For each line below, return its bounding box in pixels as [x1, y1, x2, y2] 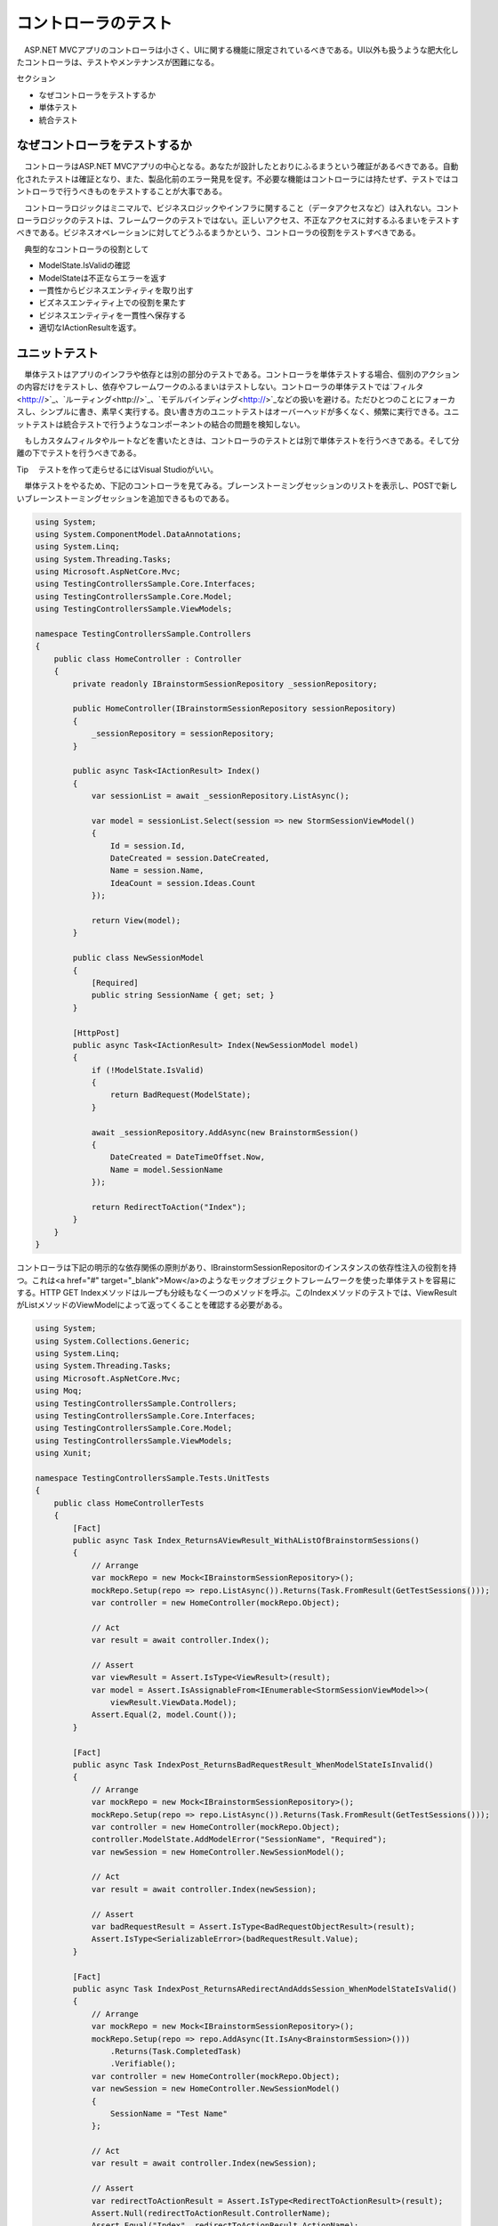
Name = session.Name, [109, 865, 205, 876]
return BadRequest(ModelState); [109, 1090, 252, 1100]
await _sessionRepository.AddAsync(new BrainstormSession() [91, 1127, 359, 1137]
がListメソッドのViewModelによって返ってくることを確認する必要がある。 [16, 1300, 288, 1311]
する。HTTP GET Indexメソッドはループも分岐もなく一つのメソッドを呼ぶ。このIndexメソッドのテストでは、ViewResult [16, 1287, 457, 1297]
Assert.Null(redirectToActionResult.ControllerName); [91, 2208, 331, 2219]
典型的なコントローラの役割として [23, 243, 149, 254]
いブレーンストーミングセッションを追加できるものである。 [16, 492, 235, 503]
